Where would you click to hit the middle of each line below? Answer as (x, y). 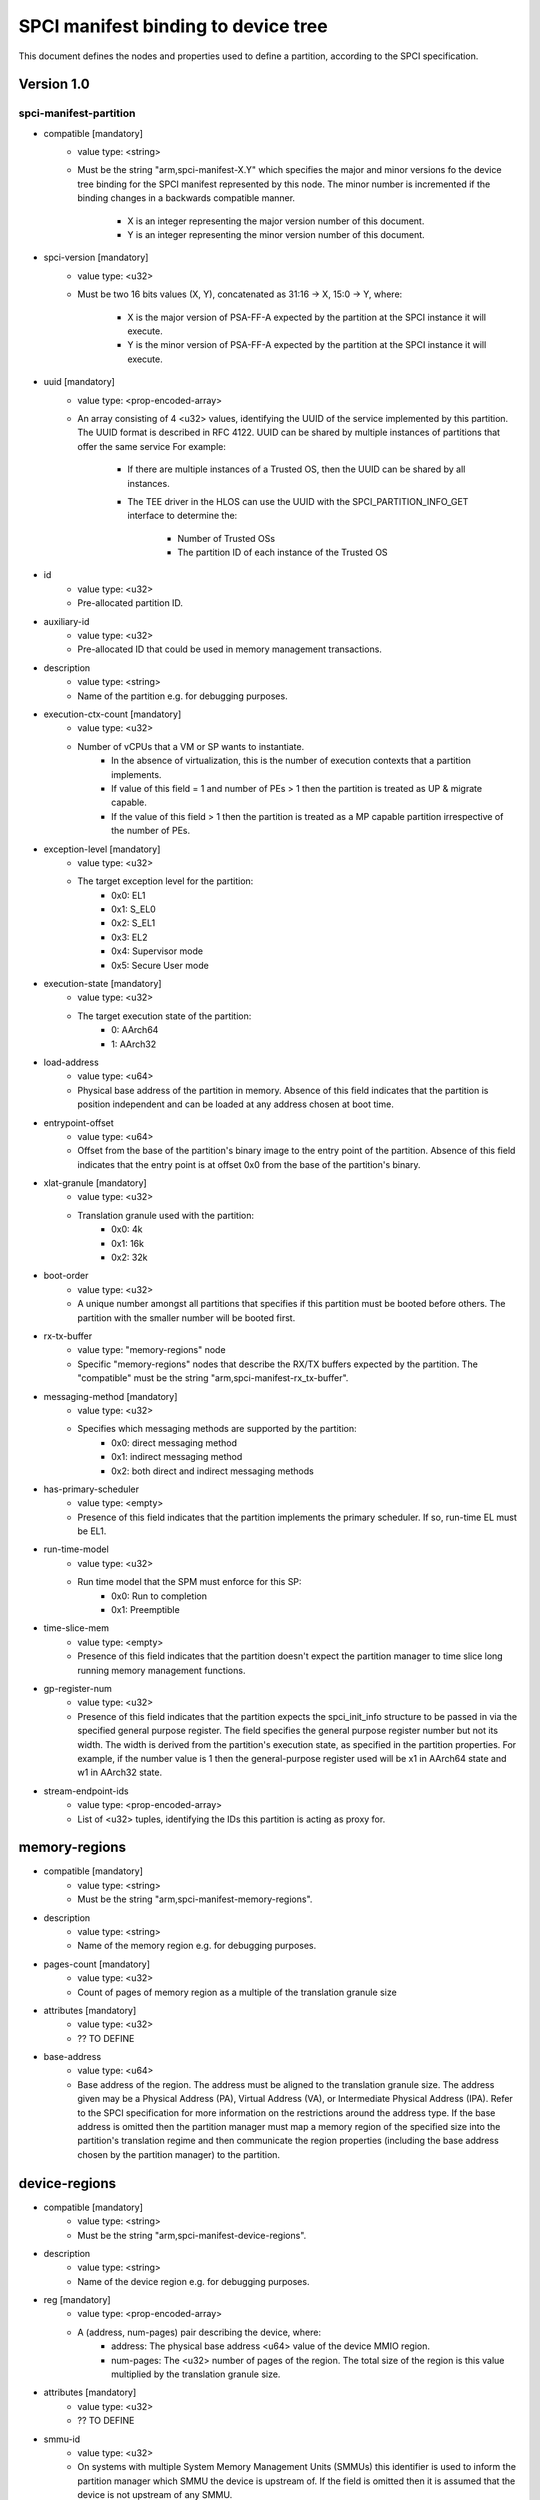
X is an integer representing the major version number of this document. (276, 221)
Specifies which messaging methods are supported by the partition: (217, 1429)
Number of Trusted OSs (226, 538)
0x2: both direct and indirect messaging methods (212, 1471)
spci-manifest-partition (77, 113)
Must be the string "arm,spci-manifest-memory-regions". (195, 1899)
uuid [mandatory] (79, 382)
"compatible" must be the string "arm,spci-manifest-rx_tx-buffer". (213, 1378)
